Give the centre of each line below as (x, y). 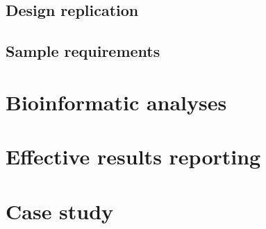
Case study (60, 211)
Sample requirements (83, 51)
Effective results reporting (133, 156)
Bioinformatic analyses (116, 102)
